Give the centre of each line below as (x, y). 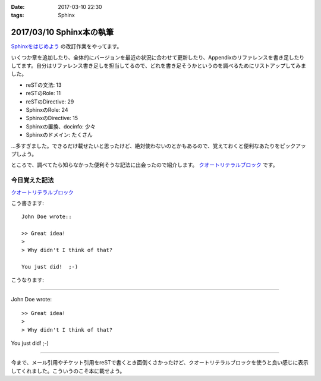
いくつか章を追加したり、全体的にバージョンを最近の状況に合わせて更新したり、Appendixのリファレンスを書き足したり (158, 57)
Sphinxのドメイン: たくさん (59, 135)
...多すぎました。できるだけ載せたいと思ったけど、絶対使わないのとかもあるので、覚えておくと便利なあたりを (146, 146)
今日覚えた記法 (32, 180)
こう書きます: (28, 203)
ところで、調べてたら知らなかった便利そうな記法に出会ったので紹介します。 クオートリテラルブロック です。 (144, 165)
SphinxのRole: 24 (47, 110)
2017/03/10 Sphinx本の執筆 (62, 32)
